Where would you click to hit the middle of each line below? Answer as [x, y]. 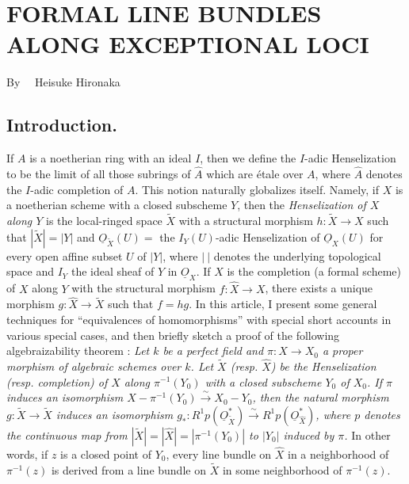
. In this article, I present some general [283, 304]
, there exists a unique [319, 288]
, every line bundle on [219, 454]
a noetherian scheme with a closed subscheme [117, 205]
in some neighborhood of [282, 469]
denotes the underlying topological [297, 255]
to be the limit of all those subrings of [99, 173]
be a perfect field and [213, 351]
